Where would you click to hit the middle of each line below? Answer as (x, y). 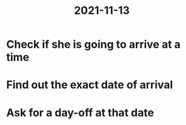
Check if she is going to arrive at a (93, 44)
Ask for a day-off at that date (80, 113)
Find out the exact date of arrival (90, 85)
